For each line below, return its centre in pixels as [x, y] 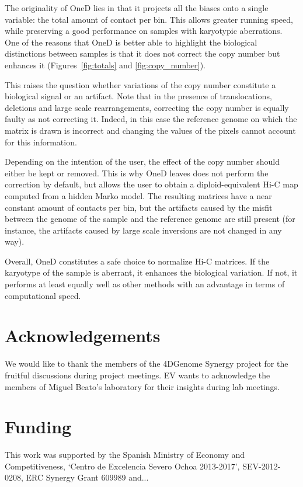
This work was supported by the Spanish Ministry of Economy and [125, 455]
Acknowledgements [83, 335]
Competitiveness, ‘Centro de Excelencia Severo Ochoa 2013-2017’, [122, 466]
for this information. [41, 142]
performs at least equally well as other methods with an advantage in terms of [145, 284]
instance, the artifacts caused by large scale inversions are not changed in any [143, 230]
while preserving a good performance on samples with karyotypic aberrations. [144, 31]
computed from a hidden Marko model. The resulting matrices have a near [138, 195]
